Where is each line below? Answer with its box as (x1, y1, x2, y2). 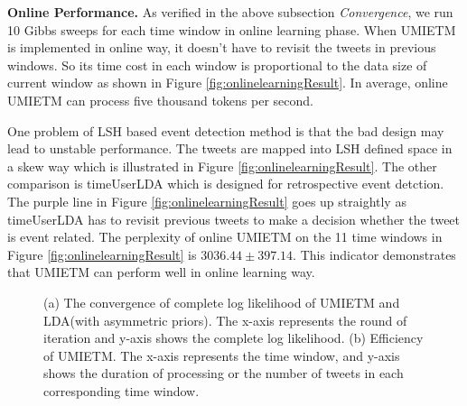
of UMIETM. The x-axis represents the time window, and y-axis (43, 346, 400, 364)
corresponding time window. (43, 381, 200, 400)
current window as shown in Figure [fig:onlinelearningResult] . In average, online (7, 73, 448, 92)
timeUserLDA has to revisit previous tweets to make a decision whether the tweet (7, 209, 461, 228)
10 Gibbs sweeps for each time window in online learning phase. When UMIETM (7, 20, 456, 39)
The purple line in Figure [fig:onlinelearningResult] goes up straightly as (7, 191, 406, 210)
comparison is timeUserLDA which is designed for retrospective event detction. (7, 174, 444, 193)
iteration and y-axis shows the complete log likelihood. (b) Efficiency (43, 328, 424, 347)
